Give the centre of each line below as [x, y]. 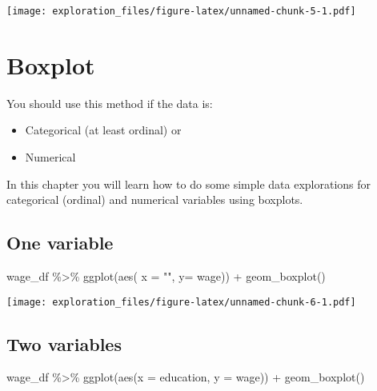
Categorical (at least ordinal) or [103, 130]
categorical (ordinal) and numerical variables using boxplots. [155, 199]
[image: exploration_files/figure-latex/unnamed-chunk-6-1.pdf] [181, 302]
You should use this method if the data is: [110, 103]
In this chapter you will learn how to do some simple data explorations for [189, 184]
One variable [60, 243]
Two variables [64, 343]
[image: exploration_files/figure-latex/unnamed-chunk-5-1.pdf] [181, 11]
